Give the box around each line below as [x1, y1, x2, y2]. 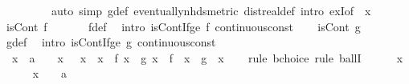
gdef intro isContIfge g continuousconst [6, 34, 216, 50]
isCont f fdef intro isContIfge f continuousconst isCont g [6, 18, 361, 34]
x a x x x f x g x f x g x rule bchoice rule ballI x [11, 49, 403, 66]
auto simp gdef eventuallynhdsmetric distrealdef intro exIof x [51, 2, 371, 18]
